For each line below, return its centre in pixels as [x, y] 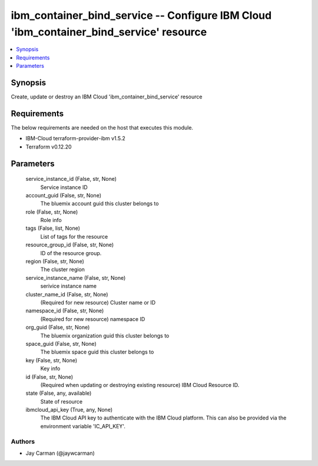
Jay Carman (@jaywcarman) [60, 453]
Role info [51, 220]
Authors [23, 441]
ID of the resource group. [71, 253]
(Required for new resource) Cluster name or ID [98, 302]
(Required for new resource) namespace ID [93, 319]
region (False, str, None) [55, 262]
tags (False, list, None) [53, 228]
